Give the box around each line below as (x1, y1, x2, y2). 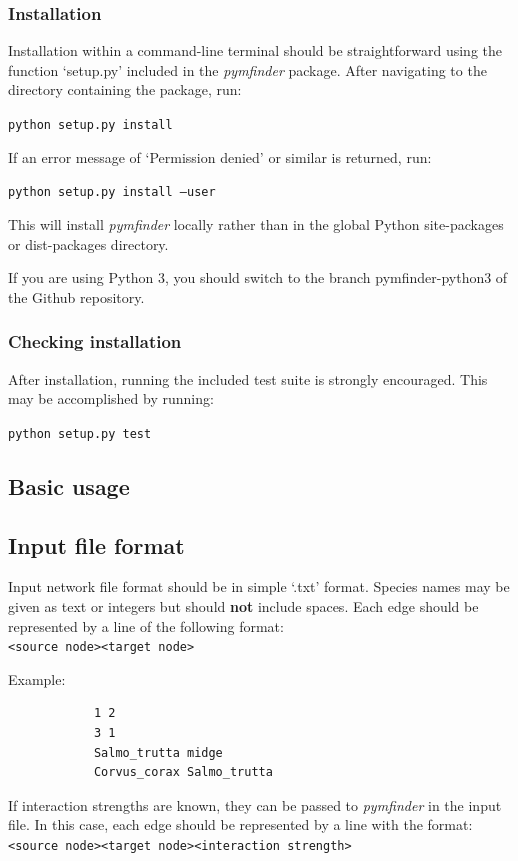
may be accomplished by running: (8, 388, 214, 409)
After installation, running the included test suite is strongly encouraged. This (8, 368, 488, 389)
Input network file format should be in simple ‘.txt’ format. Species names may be (8, 576, 510, 597)
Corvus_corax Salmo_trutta (93, 765, 273, 780)
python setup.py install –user (8, 185, 216, 200)
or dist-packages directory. (8, 233, 169, 254)
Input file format (8, 529, 185, 560)
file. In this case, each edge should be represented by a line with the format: (8, 814, 473, 835)
